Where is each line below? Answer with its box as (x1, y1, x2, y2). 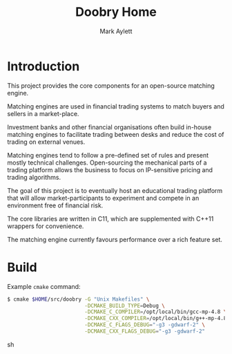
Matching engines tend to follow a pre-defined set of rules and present (7, 151, 209, 159)
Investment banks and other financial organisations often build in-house (7, 122, 212, 131)
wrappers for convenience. (7, 222, 84, 230)
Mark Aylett (99, 27, 133, 35)
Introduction (7, 58, 80, 74)
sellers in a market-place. (7, 109, 79, 118)
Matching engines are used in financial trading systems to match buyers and (7, 102, 224, 111)
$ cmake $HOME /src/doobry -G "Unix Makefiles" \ (7, 295, 150, 303)
